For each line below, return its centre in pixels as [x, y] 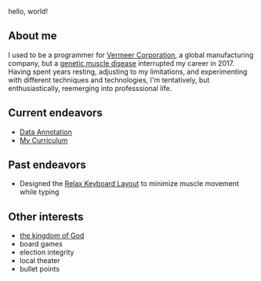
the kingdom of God [52, 235]
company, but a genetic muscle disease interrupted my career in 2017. [121, 63]
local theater [40, 261]
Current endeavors [56, 113]
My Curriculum [43, 140]
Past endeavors [47, 165]
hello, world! [28, 11]
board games [41, 244]
